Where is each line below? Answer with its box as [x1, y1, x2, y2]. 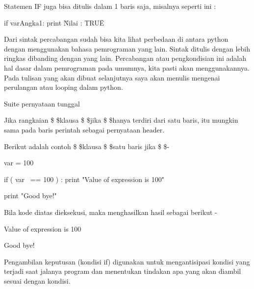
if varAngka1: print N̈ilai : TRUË [4, 17, 104, 27]
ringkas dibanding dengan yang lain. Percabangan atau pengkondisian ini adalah [4, 53, 247, 63]
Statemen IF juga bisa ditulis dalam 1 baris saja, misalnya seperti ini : [4, 1, 216, 11]
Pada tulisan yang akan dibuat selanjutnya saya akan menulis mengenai [4, 72, 220, 82]
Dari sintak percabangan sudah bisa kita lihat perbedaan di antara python [4, 34, 229, 44]
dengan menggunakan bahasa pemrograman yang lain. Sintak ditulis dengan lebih [4, 43, 250, 53]
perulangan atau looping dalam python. [4, 82, 123, 92]
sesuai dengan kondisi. [4, 275, 71, 286]
